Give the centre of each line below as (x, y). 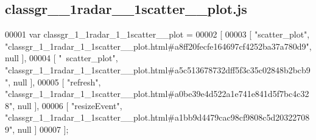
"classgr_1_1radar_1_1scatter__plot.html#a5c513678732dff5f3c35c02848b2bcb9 (158, 69)
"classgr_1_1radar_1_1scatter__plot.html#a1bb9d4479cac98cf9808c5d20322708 (157, 117)
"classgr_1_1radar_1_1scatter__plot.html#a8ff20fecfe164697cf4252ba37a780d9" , (158, 46)
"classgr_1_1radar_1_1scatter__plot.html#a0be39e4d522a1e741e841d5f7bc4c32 (157, 94)
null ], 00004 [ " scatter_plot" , (61, 58)
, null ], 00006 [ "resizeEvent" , (67, 105)
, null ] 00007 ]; (40, 129)
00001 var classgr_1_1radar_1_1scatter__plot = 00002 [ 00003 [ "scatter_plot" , (157, 34)
